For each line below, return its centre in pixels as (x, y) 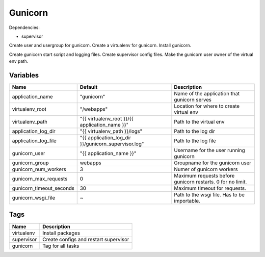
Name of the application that (207, 94)
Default (89, 87)
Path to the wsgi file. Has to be (209, 195)
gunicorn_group (30, 163)
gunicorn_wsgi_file (34, 198)
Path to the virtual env (199, 122)
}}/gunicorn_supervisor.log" (112, 144)
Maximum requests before (204, 176)
